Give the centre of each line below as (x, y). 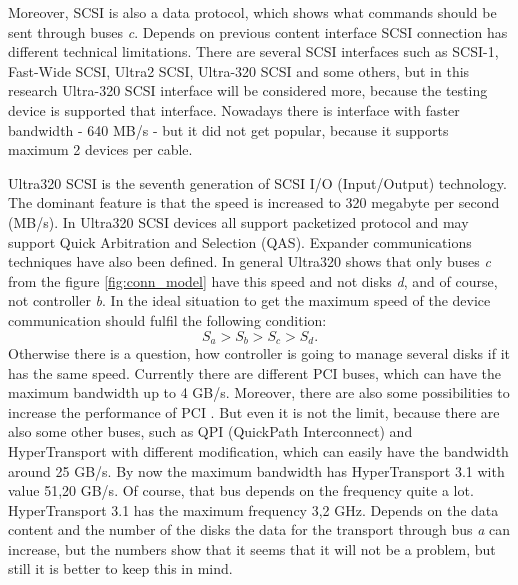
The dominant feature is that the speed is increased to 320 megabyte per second (254, 202)
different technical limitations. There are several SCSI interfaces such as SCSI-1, (253, 51)
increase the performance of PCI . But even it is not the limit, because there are (254, 411)
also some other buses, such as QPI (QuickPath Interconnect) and (210, 431)
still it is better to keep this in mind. (120, 568)
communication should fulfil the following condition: (167, 319)
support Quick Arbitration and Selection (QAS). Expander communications (240, 241)
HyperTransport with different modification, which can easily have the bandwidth (258, 450)
